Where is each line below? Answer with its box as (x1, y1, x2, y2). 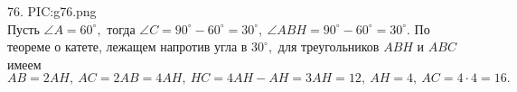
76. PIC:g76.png (7, 2, 97, 20)
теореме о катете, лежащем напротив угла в (7, 37, 248, 56)
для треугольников (277, 37, 380, 56)
